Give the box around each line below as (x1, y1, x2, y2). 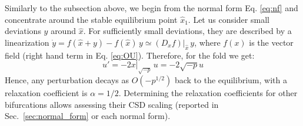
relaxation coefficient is (5, 87, 88, 99)
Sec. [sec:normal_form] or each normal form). (5, 110, 171, 122)
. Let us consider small (188, 13, 269, 25)
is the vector (249, 36, 294, 48)
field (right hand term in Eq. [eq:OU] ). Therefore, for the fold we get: (5, 49, 255, 61)
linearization (5, 36, 49, 48)
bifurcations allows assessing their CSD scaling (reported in (5, 98, 219, 110)
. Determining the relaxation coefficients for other (118, 87, 298, 99)
